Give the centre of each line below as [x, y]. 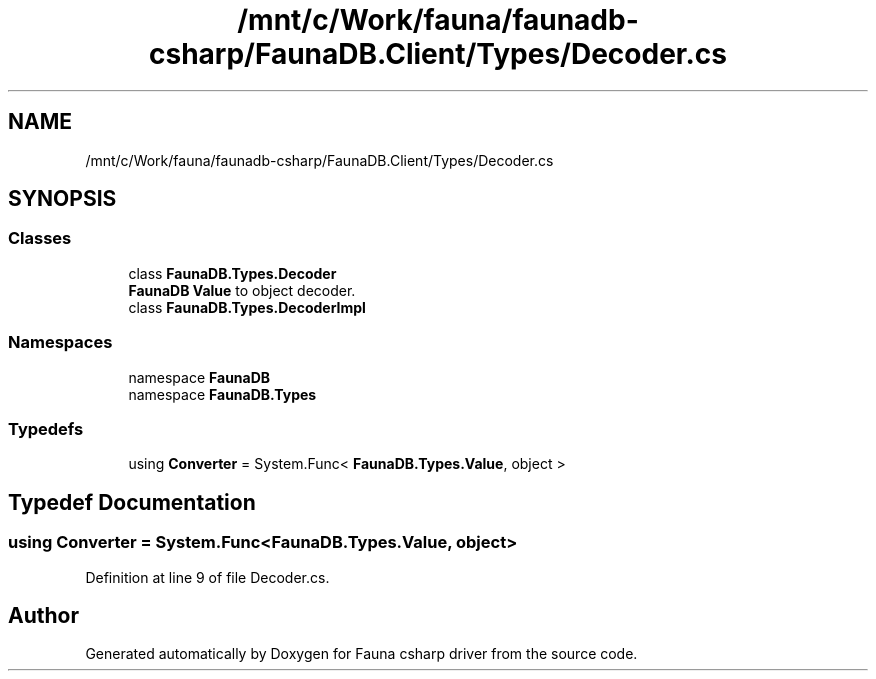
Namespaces [60, 342]
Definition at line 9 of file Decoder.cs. [207, 577]
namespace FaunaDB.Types [222, 394]
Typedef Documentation [132, 502]
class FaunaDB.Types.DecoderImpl [247, 307]
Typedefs [46, 428]
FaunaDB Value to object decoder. [242, 290]
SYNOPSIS [62, 199]
